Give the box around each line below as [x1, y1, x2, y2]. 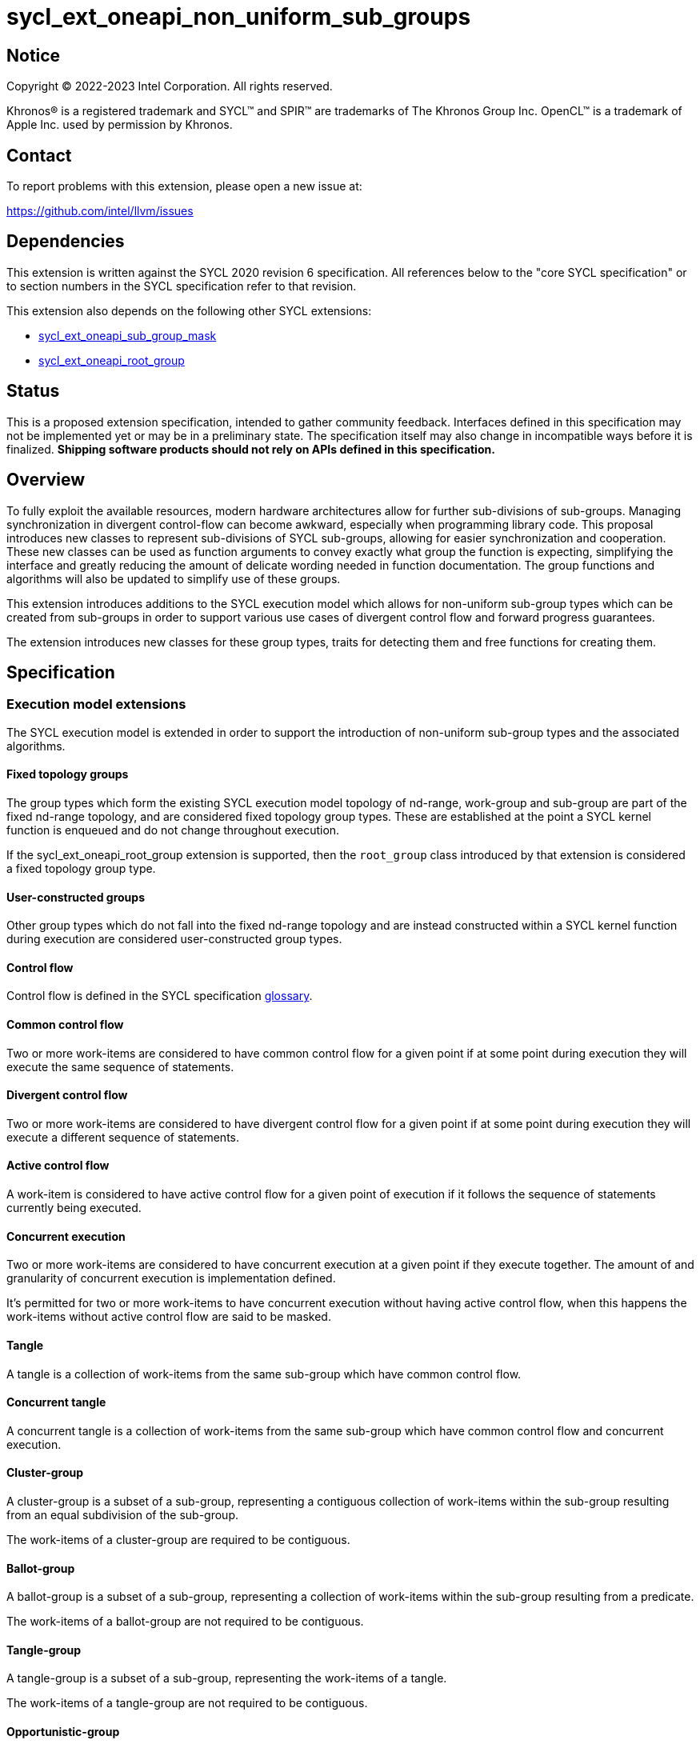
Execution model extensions [6, 696, 186, 713]
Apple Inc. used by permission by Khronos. [6, 118, 233, 132]
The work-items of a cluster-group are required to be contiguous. [6, 1532, 350, 1546]
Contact [6, 145, 72, 166]
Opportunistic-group [6, 1725, 120, 1738]
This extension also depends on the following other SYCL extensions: [6, 303, 372, 318]
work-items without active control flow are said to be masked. [6, 1310, 331, 1324]
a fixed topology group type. [6, 861, 156, 875]
